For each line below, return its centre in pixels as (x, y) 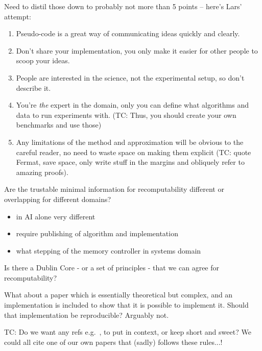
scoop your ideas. (43, 60)
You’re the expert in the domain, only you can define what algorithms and (133, 105)
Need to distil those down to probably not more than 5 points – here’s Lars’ (123, 6)
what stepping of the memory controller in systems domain (109, 250)
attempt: (18, 16)
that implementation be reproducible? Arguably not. (87, 315)
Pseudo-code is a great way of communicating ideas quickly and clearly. (128, 33)
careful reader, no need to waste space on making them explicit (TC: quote (134, 152)
